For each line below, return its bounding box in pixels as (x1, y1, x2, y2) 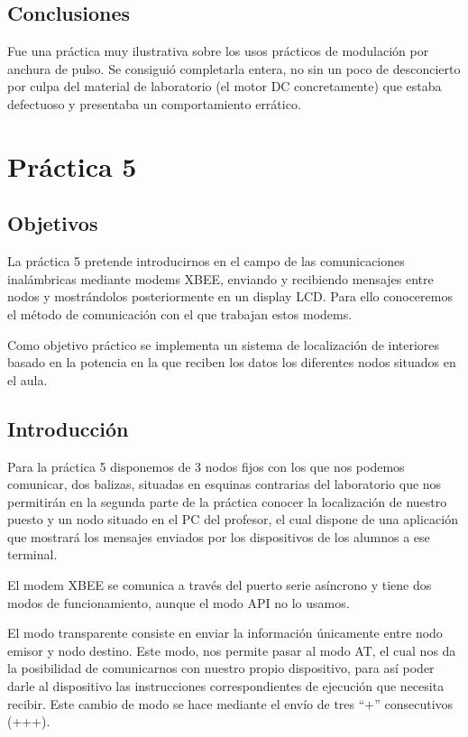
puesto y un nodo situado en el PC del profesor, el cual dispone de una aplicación (7, 510, 458, 529)
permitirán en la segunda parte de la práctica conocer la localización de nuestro (7, 492, 447, 511)
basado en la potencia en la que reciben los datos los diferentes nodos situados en (7, 353, 456, 372)
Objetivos (7, 209, 98, 237)
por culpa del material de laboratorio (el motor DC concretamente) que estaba (7, 77, 442, 96)
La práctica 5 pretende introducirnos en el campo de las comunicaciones (7, 252, 405, 271)
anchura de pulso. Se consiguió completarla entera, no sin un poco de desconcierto (7, 59, 461, 78)
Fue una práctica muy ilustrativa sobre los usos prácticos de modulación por (7, 41, 429, 60)
